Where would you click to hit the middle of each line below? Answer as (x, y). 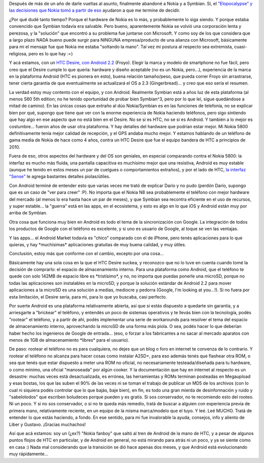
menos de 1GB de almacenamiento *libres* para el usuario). (69, 340)
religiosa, (18, 53)
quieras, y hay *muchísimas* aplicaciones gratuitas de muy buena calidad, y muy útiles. (98, 244)
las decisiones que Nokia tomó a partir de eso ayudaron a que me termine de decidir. (95, 10)
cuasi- (240, 47)
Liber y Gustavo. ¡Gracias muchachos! (47, 424)
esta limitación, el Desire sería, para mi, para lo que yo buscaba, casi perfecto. (88, 297)
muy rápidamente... (29, 454)
